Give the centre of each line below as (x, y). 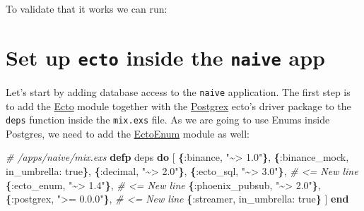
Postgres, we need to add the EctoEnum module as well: (128, 133)
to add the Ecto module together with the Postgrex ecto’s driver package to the (178, 105)
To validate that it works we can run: (87, 8)
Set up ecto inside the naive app (165, 57)
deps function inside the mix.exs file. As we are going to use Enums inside (168, 120)
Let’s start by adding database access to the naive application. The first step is (178, 91)
